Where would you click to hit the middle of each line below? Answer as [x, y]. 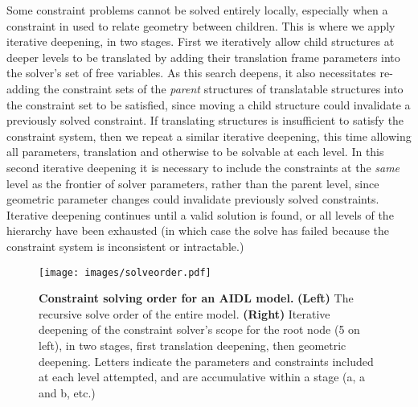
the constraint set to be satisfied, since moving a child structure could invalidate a [209, 104]
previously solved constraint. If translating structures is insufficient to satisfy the [205, 120]
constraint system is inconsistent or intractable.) [125, 246]
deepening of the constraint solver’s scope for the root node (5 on [199, 329]
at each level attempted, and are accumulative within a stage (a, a [202, 377]
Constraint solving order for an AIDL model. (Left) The [196, 298]
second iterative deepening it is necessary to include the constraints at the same [203, 167]
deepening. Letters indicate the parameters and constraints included [206, 361]
